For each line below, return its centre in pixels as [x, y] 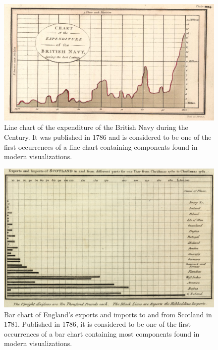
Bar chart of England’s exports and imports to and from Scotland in [108, 314]
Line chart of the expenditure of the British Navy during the [96, 127]
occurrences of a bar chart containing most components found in [102, 333]
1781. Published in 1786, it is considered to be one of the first [98, 324]
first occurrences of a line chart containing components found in [101, 146]
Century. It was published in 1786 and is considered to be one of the [108, 137]
